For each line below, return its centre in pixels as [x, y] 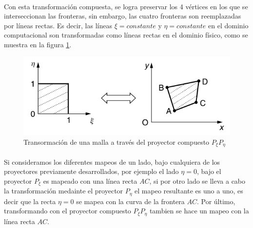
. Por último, [216, 201]
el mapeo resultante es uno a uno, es [189, 191]
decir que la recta [30, 201]
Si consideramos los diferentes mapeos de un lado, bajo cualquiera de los [112, 161]
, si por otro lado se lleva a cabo [197, 180]
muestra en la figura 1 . [38, 44]
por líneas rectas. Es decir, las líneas [58, 25]
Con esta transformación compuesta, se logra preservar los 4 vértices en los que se [126, 6]
